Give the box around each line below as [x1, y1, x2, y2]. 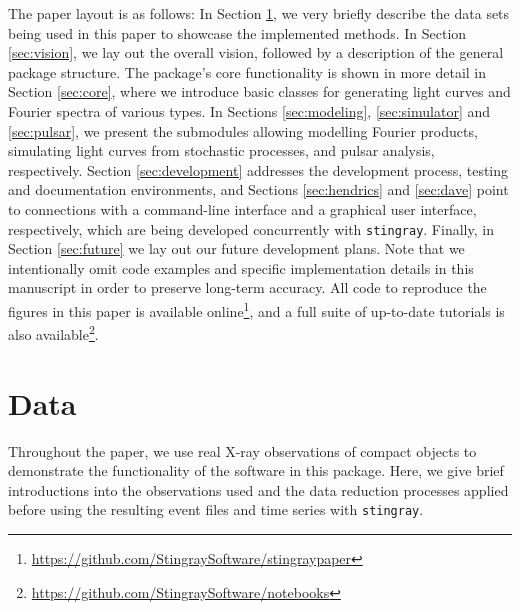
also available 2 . [8, 321, 99, 344]
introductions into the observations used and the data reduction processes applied [8, 479, 509, 500]
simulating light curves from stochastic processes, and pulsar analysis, [8, 140, 435, 161]
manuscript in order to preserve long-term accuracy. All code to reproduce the [8, 277, 487, 298]
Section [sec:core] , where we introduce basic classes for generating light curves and [8, 81, 511, 102]
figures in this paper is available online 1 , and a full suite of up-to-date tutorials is [8, 297, 505, 321]
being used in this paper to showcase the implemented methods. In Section [8, 22, 467, 43]
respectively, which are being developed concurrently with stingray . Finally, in [8, 218, 494, 239]
